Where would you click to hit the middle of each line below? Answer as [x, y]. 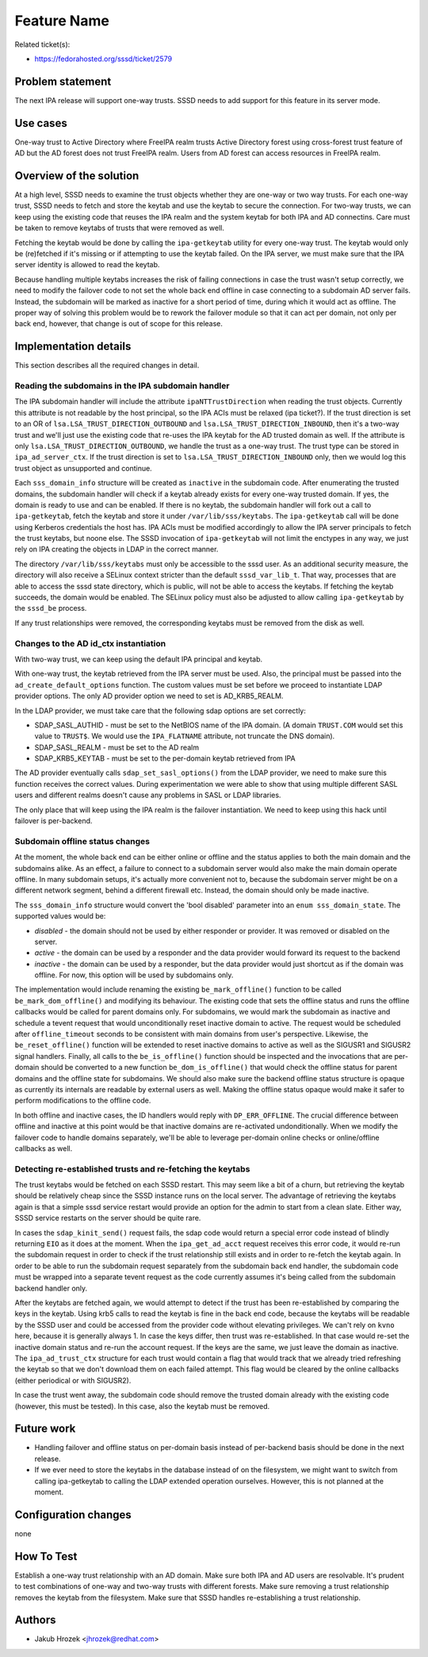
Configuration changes [73, 1515]
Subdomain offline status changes [82, 841]
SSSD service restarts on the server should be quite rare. [108, 1218]
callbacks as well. [44, 1148]
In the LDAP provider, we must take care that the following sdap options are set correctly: [160, 711]
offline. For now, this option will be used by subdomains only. [134, 975]
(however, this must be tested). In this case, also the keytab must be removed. [142, 1406]
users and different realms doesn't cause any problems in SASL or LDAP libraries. [148, 795]
